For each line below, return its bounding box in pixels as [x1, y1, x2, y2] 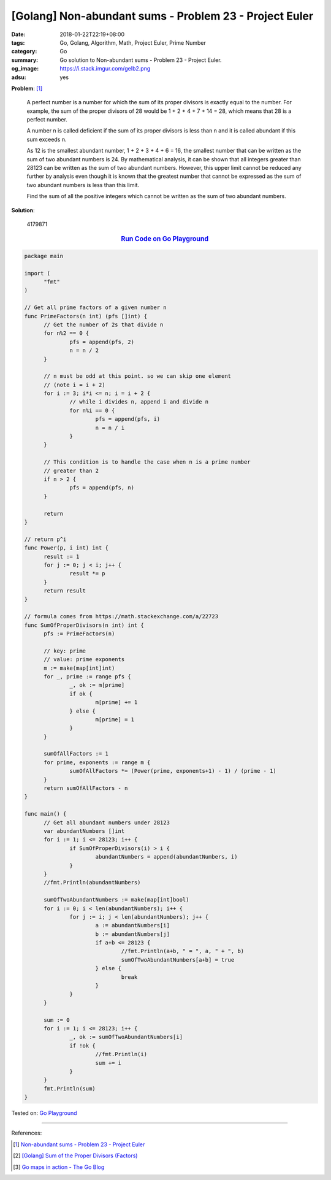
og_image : [11, 65, 39, 72]
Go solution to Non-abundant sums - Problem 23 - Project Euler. [59, 56, 222, 64]
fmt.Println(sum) [44, 1085, 96, 1092]
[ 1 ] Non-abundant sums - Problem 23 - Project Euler [13, 1141, 145, 1148]
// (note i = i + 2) [44, 381, 105, 388]
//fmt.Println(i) [95, 1051, 147, 1058]
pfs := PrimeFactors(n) [44, 630, 115, 637]
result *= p [69, 570, 105, 577]
